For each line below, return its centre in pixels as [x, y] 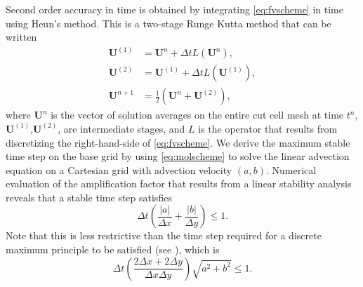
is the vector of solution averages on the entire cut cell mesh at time [197, 115]
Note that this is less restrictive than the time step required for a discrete [164, 235]
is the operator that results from [268, 128]
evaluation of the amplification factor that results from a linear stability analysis [179, 183]
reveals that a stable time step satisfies [89, 197]
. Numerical [291, 169]
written [21, 37]
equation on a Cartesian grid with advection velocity [119, 169]
